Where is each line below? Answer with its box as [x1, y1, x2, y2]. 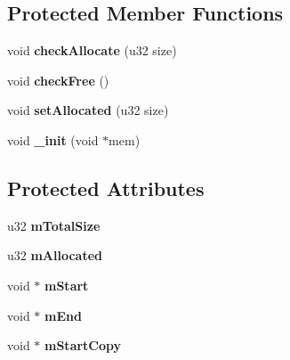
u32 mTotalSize [7, 216, 101, 234]
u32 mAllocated [7, 246, 103, 265]
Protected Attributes [7, 174, 205, 201]
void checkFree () [7, 70, 109, 89]
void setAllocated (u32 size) [7, 101, 169, 119]
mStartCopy [44, 336, 122, 355]
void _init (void [7, 130, 99, 149]
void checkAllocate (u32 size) [7, 41, 177, 60]
